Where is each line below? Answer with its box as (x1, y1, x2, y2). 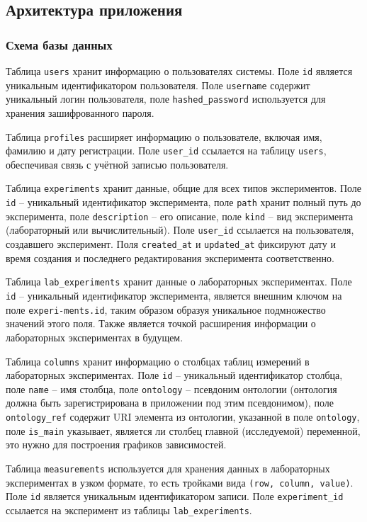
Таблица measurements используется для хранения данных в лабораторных (6, 460, 330, 475)
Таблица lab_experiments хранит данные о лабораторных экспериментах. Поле (6, 274, 352, 289)
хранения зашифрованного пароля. (6, 105, 154, 120)
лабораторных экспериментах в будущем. (6, 329, 183, 344)
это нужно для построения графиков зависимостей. (6, 437, 227, 452)
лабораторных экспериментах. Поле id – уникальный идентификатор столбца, (6, 368, 343, 382)
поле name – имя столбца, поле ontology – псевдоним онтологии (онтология (6, 381, 337, 396)
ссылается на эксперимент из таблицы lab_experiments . (6, 502, 252, 517)
